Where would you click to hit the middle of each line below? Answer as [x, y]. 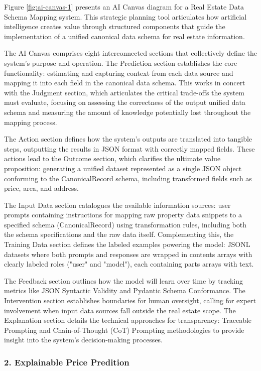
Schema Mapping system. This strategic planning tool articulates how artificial [125, 16]
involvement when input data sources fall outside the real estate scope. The [120, 310]
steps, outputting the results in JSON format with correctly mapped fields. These [129, 148]
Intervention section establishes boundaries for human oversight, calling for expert [130, 300]
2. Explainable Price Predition [67, 362]
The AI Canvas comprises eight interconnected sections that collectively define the [130, 53]
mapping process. [31, 122]
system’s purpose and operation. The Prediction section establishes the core [121, 63]
